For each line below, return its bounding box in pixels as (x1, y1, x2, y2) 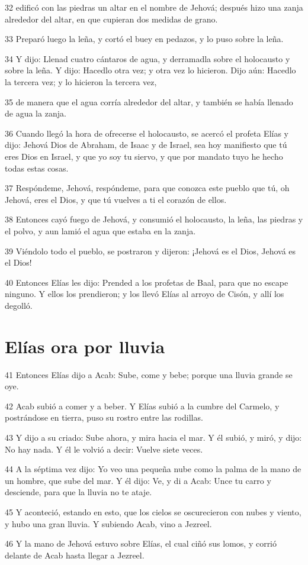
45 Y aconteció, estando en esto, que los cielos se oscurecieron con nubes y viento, (5, 505, 301, 518)
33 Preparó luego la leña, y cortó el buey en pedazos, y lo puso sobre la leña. (5, 33, 284, 45)
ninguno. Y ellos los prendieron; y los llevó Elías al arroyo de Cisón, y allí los (5, 288, 284, 300)
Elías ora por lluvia (5, 334, 165, 358)
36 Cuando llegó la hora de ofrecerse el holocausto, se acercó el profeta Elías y (5, 127, 288, 139)
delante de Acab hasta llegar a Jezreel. (5, 548, 145, 561)
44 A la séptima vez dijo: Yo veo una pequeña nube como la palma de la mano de (5, 463, 301, 475)
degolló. (5, 299, 33, 311)
